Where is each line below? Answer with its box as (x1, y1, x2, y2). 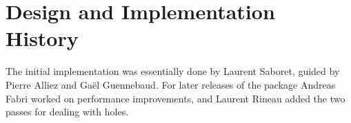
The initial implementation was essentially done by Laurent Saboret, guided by (6, 64, 340, 78)
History (6, 24, 79, 52)
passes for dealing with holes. (6, 104, 129, 119)
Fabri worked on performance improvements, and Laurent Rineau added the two (6, 91, 345, 105)
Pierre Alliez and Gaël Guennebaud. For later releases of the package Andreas (6, 77, 336, 91)
